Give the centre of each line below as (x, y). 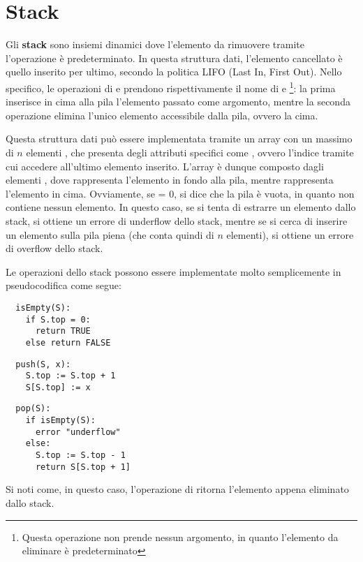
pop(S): (33, 409)
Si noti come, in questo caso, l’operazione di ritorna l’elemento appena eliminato (177, 489)
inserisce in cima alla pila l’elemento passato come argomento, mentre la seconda (178, 102)
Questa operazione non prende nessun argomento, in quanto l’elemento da (180, 537)
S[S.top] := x (58, 387)
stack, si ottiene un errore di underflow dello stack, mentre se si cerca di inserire (177, 220)
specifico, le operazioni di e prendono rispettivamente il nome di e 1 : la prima (171, 87)
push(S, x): (43, 364)
